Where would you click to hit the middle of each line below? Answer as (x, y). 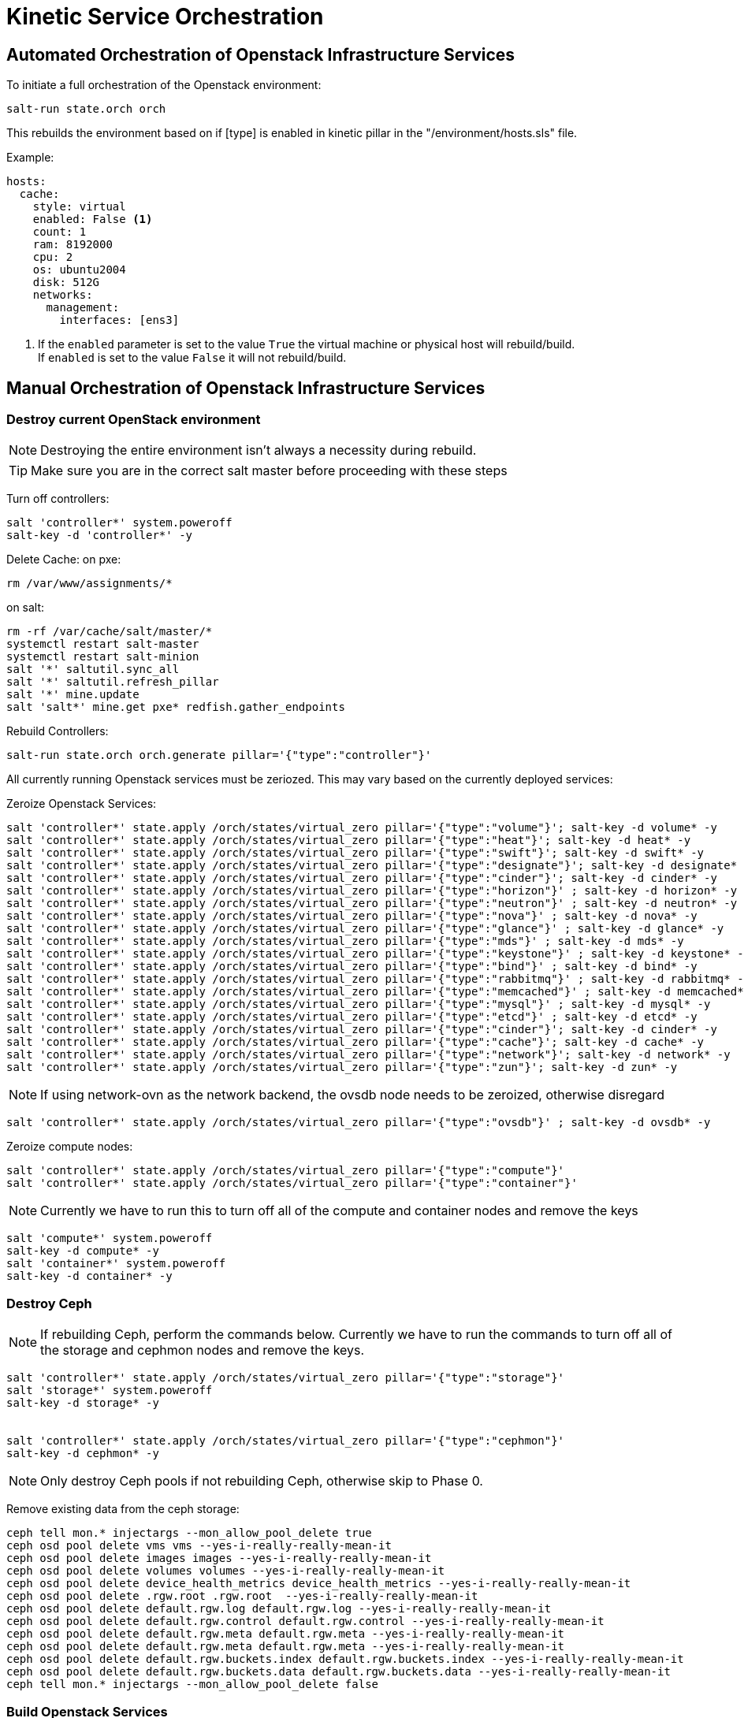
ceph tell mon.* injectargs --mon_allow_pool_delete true (189, 1533)
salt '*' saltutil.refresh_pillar (113, 682)
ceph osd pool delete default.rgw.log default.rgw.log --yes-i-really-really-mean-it (279, 1609)
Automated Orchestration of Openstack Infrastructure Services (261, 54)
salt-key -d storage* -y (83, 1403)
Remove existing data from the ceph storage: (123, 1509)
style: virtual (79, 207)
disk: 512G (66, 283)
